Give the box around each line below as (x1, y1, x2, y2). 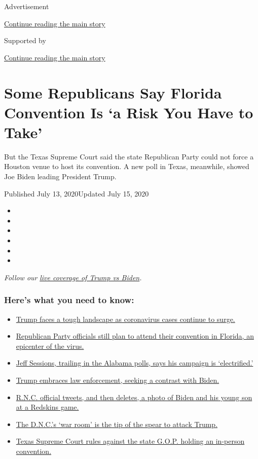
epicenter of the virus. (16, 340, 84, 351)
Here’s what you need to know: (4, 293, 134, 306)
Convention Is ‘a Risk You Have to (4, 102, 253, 122)
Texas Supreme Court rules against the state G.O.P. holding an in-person (16, 436, 245, 446)
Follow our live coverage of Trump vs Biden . (4, 272, 142, 282)
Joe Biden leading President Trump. (4, 171, 117, 182)
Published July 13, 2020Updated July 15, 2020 (4, 188, 149, 199)
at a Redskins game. (16, 402, 79, 412)
